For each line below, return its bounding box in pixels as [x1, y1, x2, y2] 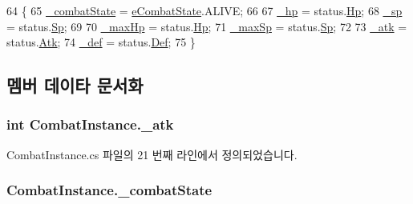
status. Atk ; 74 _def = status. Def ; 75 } [6, 34, 196, 50]
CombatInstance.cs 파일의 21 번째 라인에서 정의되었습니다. [6, 146, 298, 162]
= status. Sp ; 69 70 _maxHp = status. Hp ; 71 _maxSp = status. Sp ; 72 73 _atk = [6, 18, 407, 34]
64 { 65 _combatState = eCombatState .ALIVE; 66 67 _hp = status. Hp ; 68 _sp [6, 2, 403, 18]
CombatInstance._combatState [6, 180, 213, 200]
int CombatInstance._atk [6, 114, 174, 134]
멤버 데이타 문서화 [6, 73, 144, 98]
